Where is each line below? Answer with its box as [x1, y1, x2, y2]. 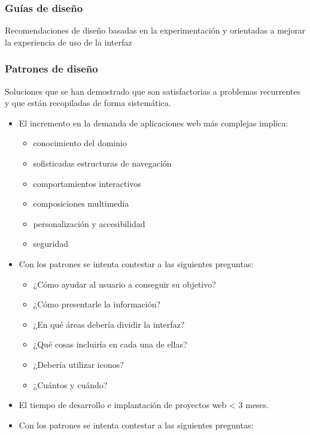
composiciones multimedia [33, 197, 129, 210]
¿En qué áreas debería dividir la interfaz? [33, 318, 185, 330]
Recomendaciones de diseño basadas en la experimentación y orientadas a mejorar [5, 24, 306, 37]
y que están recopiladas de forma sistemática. [5, 96, 171, 109]
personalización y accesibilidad [33, 217, 145, 229]
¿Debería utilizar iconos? [33, 358, 124, 370]
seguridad [33, 237, 69, 250]
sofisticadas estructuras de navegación [33, 157, 172, 169]
